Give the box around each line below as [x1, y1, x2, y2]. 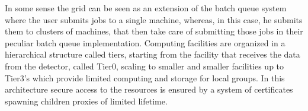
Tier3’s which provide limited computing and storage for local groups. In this [5, 71, 285, 84]
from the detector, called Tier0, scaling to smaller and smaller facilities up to [5, 59, 284, 72]
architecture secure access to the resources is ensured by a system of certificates [5, 83, 293, 96]
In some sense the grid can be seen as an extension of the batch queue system [5, 2, 287, 14]
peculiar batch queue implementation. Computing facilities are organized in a [5, 36, 285, 49]
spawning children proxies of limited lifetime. [5, 94, 168, 107]
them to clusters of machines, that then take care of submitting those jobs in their [5, 25, 303, 37]
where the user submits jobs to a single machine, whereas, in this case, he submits [5, 13, 303, 26]
